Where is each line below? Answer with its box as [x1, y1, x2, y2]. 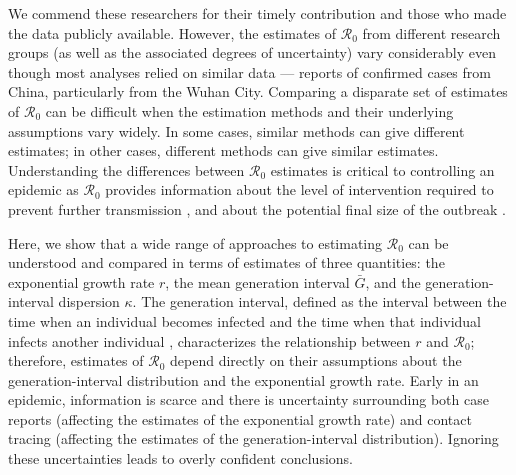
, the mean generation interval [165, 271, 350, 292]
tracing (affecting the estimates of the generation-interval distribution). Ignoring [8, 428, 499, 449]
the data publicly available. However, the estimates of [8, 22, 337, 43]
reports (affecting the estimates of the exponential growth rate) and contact [8, 408, 472, 429]
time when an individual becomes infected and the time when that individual [8, 310, 482, 331]
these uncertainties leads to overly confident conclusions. [8, 448, 354, 469]
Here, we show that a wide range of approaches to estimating [8, 232, 383, 253]
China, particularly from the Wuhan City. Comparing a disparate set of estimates [8, 81, 508, 102]
